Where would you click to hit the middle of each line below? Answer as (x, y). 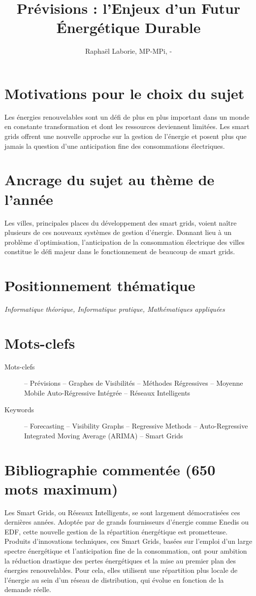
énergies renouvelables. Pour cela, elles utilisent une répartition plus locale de (121, 570)
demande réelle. (28, 589)
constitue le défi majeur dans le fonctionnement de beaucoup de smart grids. (120, 251)
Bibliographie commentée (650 (110, 469)
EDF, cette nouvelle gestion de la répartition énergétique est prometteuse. (116, 531)
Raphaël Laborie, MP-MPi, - (128, 51)
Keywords (19, 409)
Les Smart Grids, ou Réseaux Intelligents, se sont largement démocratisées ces (122, 512)
